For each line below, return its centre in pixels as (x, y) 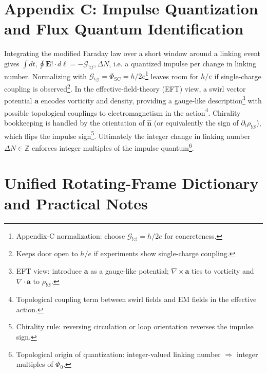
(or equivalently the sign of (196, 122)
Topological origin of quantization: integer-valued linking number (118, 354)
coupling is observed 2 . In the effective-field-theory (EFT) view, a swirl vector (125, 88)
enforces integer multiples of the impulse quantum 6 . (113, 147)
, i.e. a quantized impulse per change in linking (183, 63)
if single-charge (238, 76)
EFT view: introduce (49, 270)
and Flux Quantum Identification (124, 29)
